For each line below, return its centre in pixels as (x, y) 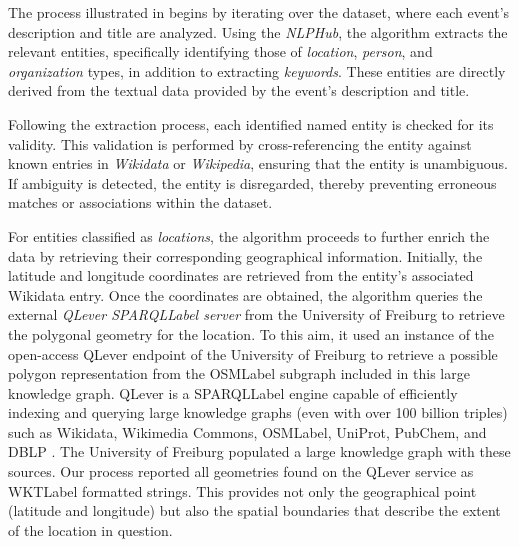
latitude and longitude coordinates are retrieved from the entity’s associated (241, 275)
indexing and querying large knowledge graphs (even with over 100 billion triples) (258, 412)
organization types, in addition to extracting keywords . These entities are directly (257, 70)
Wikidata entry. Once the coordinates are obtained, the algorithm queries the (245, 294)
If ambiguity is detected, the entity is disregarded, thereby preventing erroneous (252, 182)
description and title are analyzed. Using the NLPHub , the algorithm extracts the (258, 31)
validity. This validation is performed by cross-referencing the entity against (240, 143)
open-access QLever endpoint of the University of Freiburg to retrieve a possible (253, 353)
